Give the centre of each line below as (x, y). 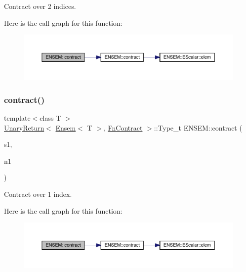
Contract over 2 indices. (40, 6)
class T (50, 118)
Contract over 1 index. (38, 194)
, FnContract (123, 127)
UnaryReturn (24, 127)
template (17, 118)
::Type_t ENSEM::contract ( (198, 127)
